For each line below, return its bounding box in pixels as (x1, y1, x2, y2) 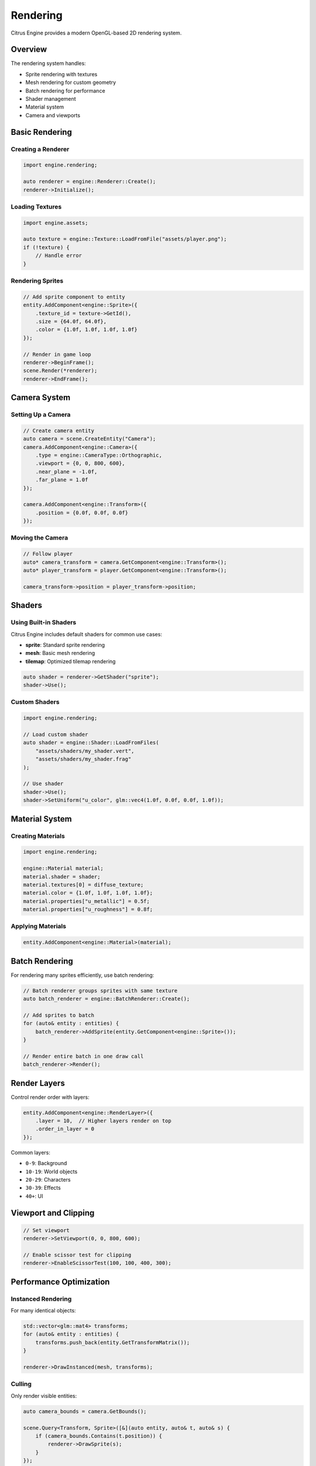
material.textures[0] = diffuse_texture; (23, 881, 144, 888)
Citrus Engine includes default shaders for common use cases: (11, 630, 162, 637)
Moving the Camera (11, 534, 68, 542)
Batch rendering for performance (25, 87, 105, 94)
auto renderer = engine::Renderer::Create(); (23, 178, 156, 185)
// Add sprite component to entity (23, 293, 125, 300)
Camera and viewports (25, 111, 81, 118)
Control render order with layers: (11, 1094, 90, 1101)
